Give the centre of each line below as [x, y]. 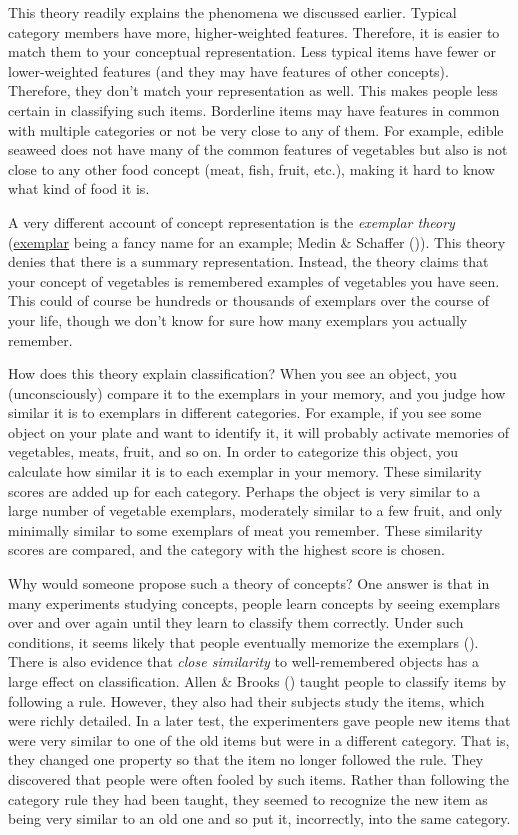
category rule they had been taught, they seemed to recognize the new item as [248, 798]
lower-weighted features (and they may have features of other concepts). [228, 70]
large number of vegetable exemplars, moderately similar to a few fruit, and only [255, 510]
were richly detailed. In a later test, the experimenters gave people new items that [259, 720]
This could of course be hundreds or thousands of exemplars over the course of [249, 300]
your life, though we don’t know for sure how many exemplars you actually [238, 319]
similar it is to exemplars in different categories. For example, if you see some [245, 412]
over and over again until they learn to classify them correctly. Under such [236, 622]
